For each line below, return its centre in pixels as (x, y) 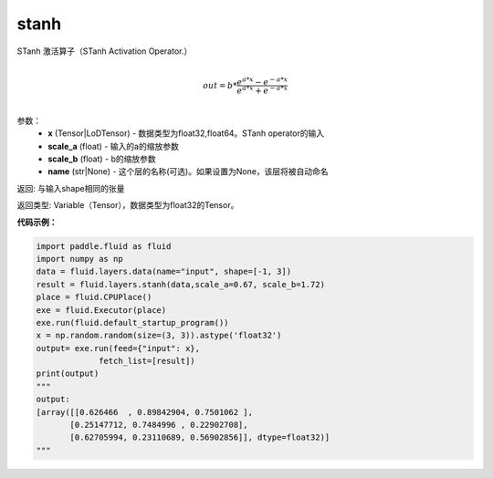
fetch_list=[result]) (147, 361)
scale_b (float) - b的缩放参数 (102, 159)
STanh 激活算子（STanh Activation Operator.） (105, 51)
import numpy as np (79, 259)
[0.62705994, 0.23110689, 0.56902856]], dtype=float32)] (200, 437)
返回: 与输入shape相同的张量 (71, 188)
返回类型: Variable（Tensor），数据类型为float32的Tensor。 (128, 205)
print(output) (68, 374)
